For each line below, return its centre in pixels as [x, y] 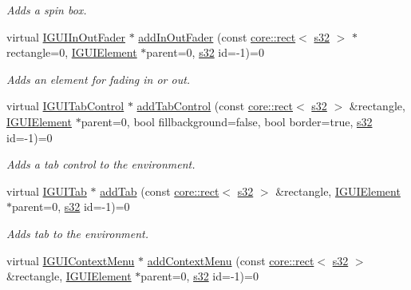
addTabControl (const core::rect [215, 106]
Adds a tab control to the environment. [101, 164]
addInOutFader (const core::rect [217, 36]
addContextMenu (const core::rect [231, 260]
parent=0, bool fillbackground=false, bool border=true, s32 [227, 121]
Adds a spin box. [47, 10]
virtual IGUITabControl [65, 106]
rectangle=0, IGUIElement [72, 52]
